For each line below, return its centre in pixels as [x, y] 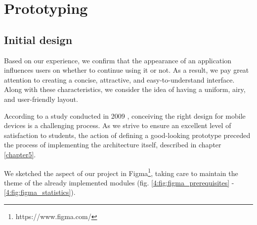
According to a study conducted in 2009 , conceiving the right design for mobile [125, 115]
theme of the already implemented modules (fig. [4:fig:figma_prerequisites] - [119, 182]
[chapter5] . [20, 154]
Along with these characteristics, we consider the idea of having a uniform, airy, [125, 89]
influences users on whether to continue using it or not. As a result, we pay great [127, 70]
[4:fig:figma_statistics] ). [40, 192]
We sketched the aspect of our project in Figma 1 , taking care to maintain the [121, 172]
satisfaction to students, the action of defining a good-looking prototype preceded [127, 135]
